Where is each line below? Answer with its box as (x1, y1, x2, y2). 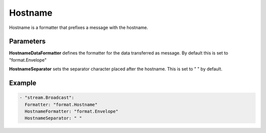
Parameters (9, 37, 46, 46)
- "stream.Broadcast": (19, 95, 74, 101)
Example (9, 79, 36, 87)
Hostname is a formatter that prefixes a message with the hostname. (9, 25, 148, 30)
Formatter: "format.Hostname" (25, 102, 98, 107)
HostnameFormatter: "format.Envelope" (25, 108, 118, 114)
